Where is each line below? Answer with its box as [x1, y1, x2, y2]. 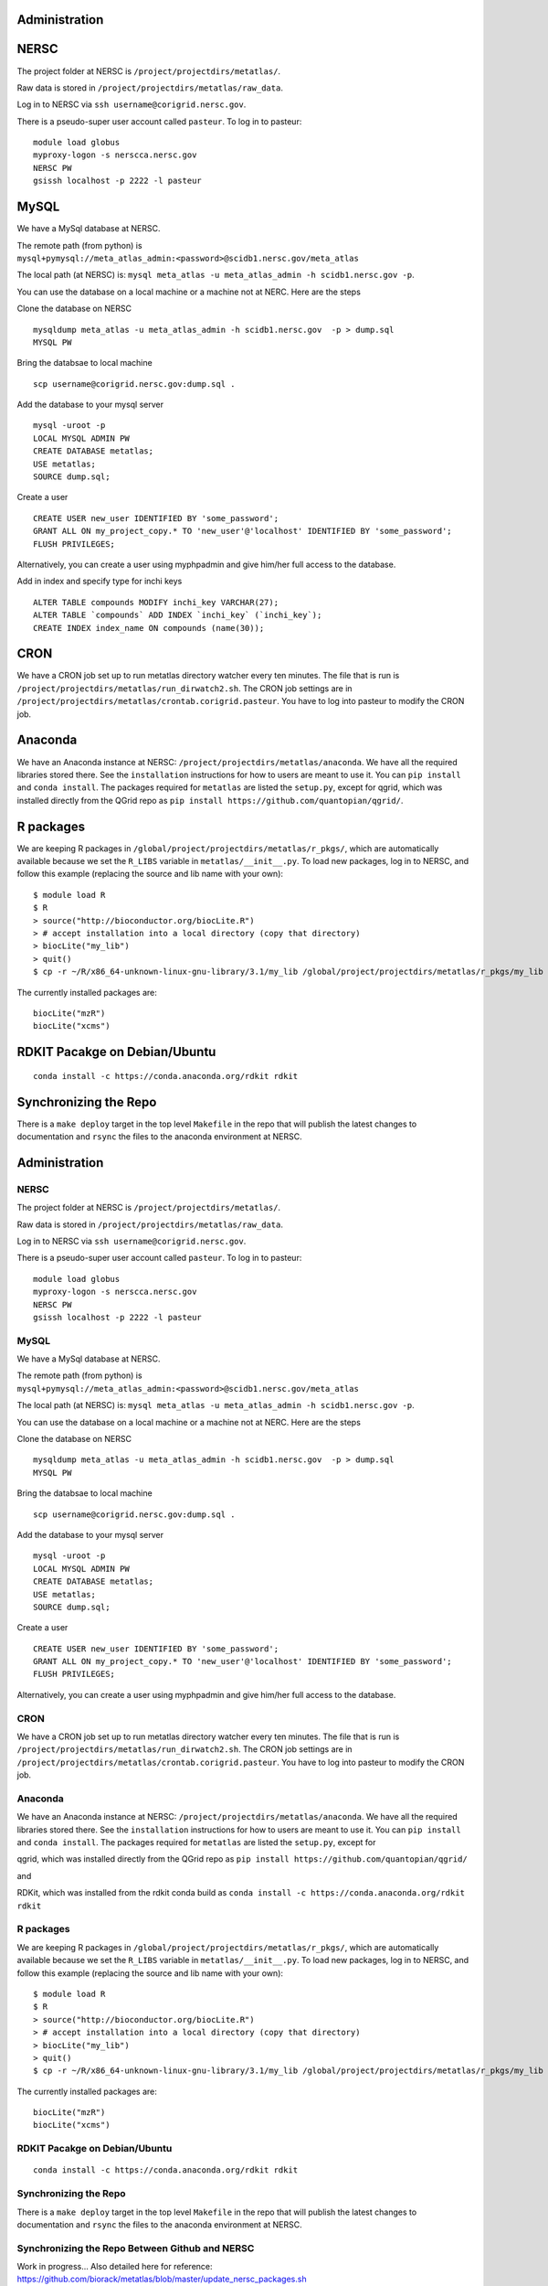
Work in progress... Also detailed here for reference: [16, 2261, 214, 2272]
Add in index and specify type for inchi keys [16, 576, 183, 587]
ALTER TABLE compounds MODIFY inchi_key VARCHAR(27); [33, 597, 279, 607]
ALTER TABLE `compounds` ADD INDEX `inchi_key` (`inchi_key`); [33, 610, 322, 621]
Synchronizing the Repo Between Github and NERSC [16, 2241, 255, 2254]
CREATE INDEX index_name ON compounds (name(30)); [33, 623, 265, 633]
